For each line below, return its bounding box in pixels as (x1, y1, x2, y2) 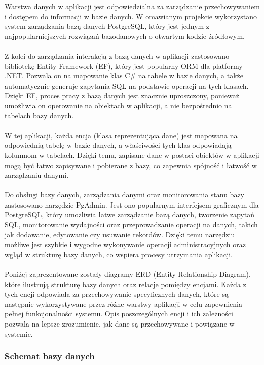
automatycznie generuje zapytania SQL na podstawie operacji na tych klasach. (5, 80, 249, 91)
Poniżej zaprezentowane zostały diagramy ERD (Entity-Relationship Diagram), (5, 269, 251, 279)
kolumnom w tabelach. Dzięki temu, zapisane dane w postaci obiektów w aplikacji (5, 149, 259, 160)
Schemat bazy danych (5, 350, 95, 362)
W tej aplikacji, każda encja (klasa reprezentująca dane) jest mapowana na (5, 130, 238, 140)
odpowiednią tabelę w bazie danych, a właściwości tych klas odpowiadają (5, 140, 232, 150)
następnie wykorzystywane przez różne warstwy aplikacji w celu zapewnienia (5, 298, 242, 309)
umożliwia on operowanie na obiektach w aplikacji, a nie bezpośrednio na (5, 100, 232, 110)
